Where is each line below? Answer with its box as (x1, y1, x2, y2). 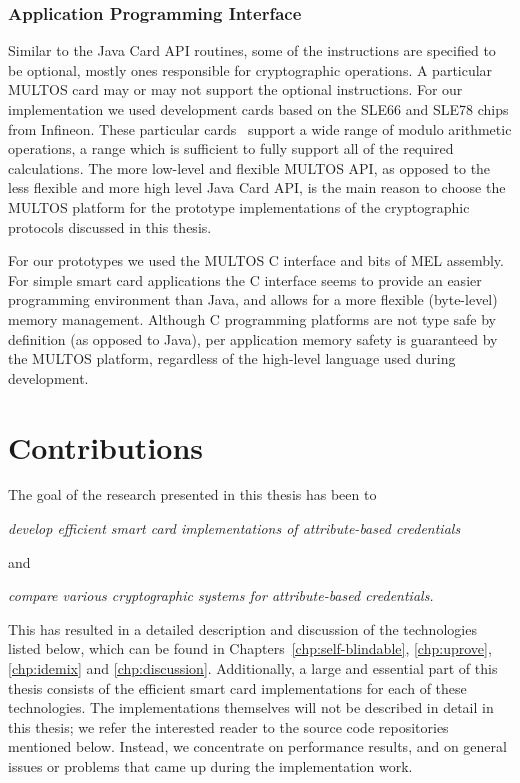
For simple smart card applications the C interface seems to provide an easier (8, 269, 482, 290)
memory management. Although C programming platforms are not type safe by (8, 308, 497, 329)
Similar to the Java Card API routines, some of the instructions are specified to (8, 40, 496, 61)
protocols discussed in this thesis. (8, 216, 212, 237)
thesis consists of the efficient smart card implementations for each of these (8, 677, 467, 698)
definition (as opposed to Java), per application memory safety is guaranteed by (8, 328, 498, 349)
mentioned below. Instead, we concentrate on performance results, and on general (8, 736, 507, 757)
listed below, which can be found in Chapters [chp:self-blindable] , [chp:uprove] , (8, 638, 492, 659)
